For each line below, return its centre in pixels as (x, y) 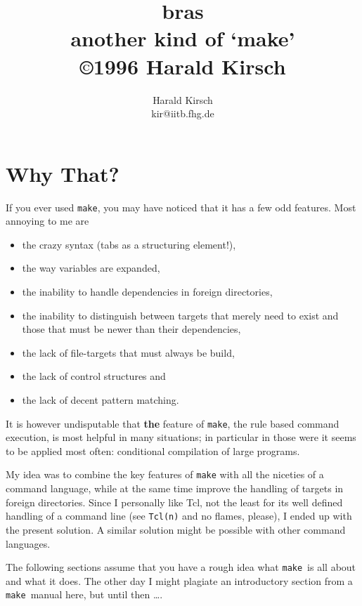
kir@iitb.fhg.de (183, 113)
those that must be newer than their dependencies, (131, 329)
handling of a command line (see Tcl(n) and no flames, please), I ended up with (179, 516)
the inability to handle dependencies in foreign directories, (147, 292)
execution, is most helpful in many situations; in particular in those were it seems (181, 437)
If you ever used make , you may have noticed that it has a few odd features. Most (181, 207)
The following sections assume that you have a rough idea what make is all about (181, 567)
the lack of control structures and (94, 376)
